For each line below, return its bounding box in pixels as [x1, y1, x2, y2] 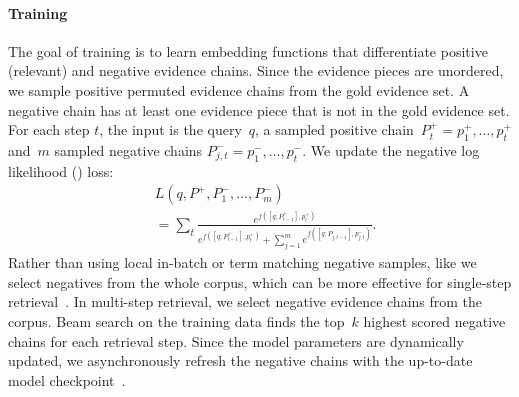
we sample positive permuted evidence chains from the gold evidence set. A [8, 79, 470, 100]
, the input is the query [99, 119, 242, 140]
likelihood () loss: [8, 160, 114, 181]
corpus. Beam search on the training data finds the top [8, 311, 345, 332]
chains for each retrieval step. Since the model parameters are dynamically [8, 330, 464, 351]
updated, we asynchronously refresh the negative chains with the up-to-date [8, 350, 473, 371]
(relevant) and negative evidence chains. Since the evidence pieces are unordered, [8, 60, 504, 81]
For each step [8, 119, 90, 140]
